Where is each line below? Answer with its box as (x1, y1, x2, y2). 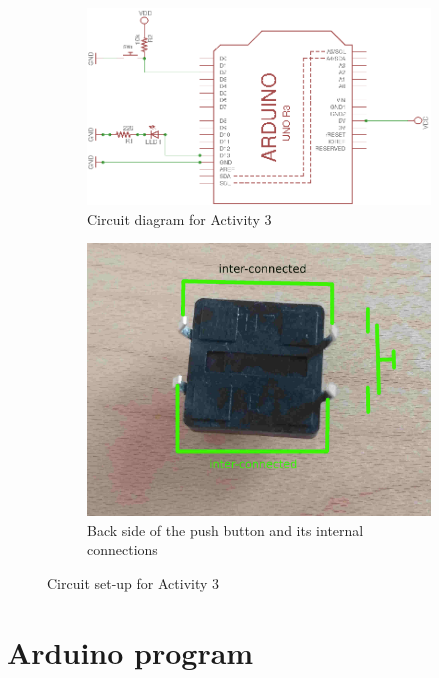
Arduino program (7, 631, 254, 672)
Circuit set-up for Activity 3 (47, 572, 220, 593)
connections (87, 539, 158, 560)
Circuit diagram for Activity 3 (87, 208, 272, 229)
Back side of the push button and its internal (87, 519, 364, 540)
